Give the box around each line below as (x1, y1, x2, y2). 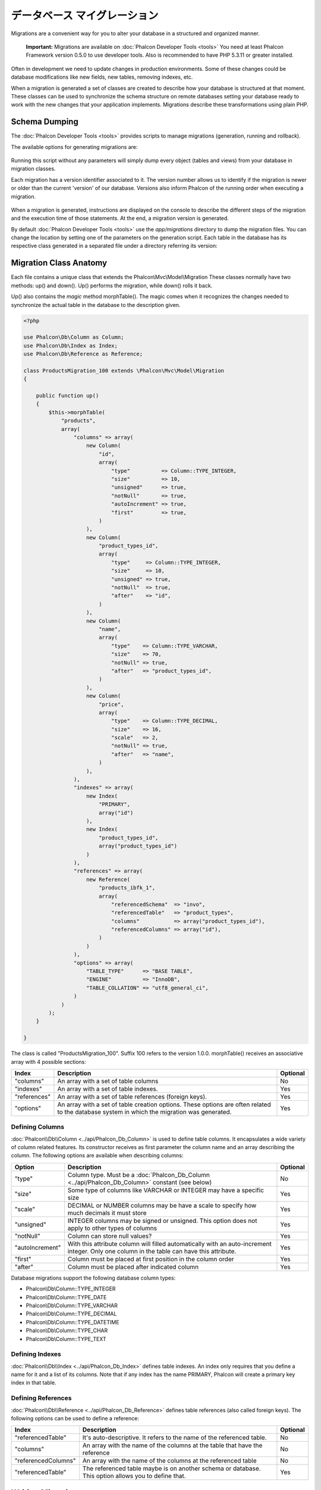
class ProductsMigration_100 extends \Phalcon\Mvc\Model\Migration (23, 367, 225, 374)
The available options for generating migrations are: (11, 143, 138, 150)
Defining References (11, 1394, 72, 1402)
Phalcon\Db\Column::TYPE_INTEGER (26, 1285, 116, 1293)
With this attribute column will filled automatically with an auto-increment (67, 1240, 272, 1248)
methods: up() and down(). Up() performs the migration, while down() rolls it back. (11, 282, 213, 289)
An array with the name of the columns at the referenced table (82, 1457, 257, 1465)
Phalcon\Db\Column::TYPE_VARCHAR (26, 1302, 118, 1309)
